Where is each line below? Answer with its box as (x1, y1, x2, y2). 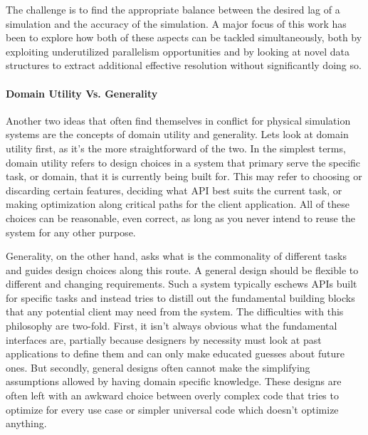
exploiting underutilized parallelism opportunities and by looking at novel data (6, 43, 349, 58)
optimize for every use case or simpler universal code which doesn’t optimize (6, 402, 339, 416)
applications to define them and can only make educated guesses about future (6, 346, 345, 361)
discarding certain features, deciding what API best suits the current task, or (6, 182, 342, 197)
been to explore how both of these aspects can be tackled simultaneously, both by (6, 30, 362, 45)
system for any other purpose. (6, 224, 136, 239)
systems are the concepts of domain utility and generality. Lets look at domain (6, 127, 349, 142)
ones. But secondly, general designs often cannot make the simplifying (6, 360, 310, 374)
